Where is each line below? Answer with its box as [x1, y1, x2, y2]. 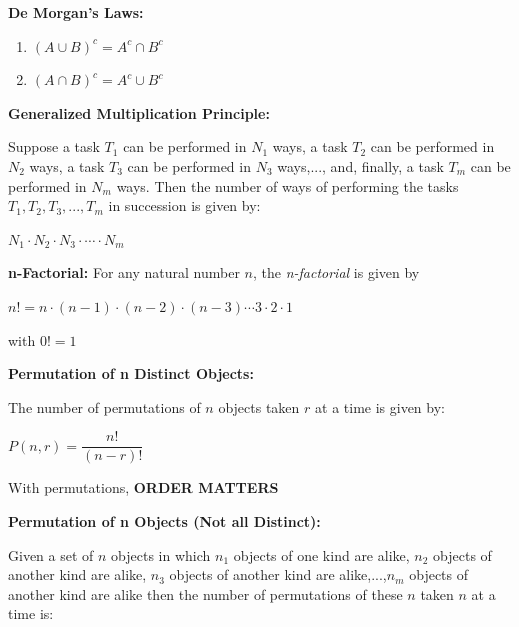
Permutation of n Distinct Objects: [8, 363, 254, 384]
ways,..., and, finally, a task [277, 155, 444, 176]
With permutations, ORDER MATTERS [8, 477, 279, 498]
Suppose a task [8, 136, 100, 157]
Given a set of [8, 544, 94, 565]
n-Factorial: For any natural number [8, 262, 240, 283]
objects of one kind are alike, [233, 544, 410, 565]
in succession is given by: [108, 195, 261, 216]
